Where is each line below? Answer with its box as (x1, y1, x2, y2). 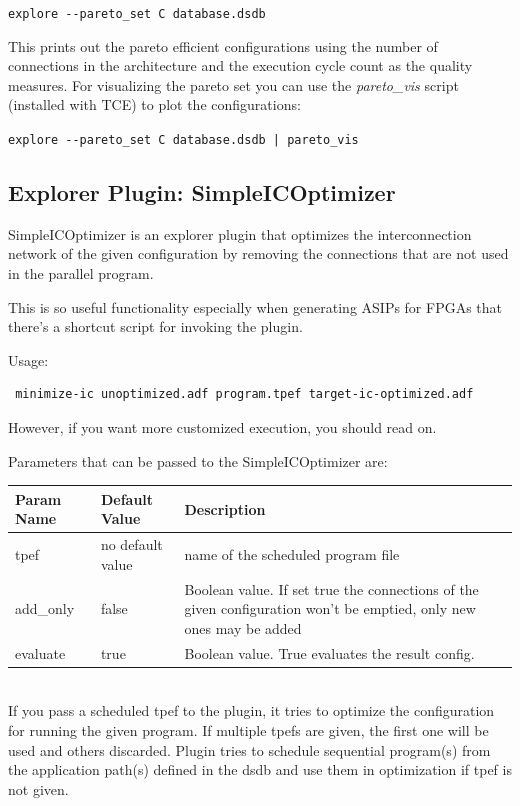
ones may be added (184, 617, 302, 638)
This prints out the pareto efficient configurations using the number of (8, 35, 438, 56)
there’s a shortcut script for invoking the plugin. (8, 316, 303, 337)
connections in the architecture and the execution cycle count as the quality (8, 55, 473, 76)
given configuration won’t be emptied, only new (184, 598, 476, 619)
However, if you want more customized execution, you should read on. (8, 417, 437, 438)
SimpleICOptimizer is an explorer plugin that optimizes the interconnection (8, 223, 472, 244)
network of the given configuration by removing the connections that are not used (8, 243, 509, 264)
